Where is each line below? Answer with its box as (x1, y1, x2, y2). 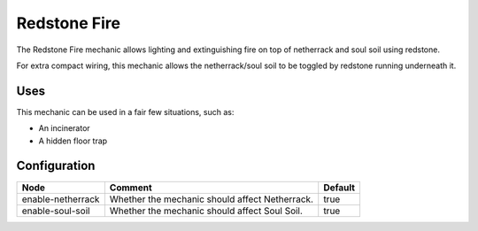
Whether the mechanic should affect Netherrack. (109, 193, 314, 205)
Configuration (16, 158, 96, 173)
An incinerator (38, 123, 90, 134)
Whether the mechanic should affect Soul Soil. (109, 204, 303, 217)
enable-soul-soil (21, 204, 90, 217)
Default (323, 181, 356, 194)
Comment (109, 181, 152, 194)
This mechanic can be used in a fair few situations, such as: (16, 106, 235, 117)
